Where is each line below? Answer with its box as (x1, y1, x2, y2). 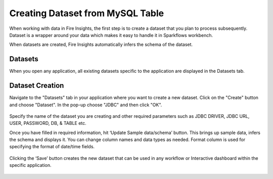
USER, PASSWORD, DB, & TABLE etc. (9, 120, 87, 126)
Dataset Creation (9, 81, 64, 90)
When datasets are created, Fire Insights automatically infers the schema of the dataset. (9, 41, 193, 48)
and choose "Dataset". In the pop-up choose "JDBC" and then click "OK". (9, 102, 162, 108)
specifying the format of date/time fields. (9, 144, 95, 150)
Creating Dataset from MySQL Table (9, 8, 164, 19)
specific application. (9, 162, 52, 168)
